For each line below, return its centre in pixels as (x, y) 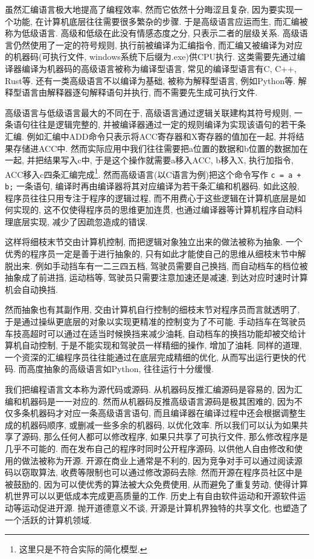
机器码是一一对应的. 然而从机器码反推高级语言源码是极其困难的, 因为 (158, 401)
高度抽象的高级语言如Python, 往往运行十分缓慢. (120, 369)
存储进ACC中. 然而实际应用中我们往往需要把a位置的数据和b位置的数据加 (156, 148)
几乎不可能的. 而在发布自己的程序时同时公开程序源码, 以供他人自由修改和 (150, 448)
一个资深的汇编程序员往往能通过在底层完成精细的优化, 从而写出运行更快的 (151, 357)
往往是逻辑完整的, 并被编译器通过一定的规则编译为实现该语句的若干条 (168, 124)
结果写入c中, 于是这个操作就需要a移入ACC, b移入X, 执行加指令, (168, 160)
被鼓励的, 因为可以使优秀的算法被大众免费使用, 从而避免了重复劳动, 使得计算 (156, 484)
